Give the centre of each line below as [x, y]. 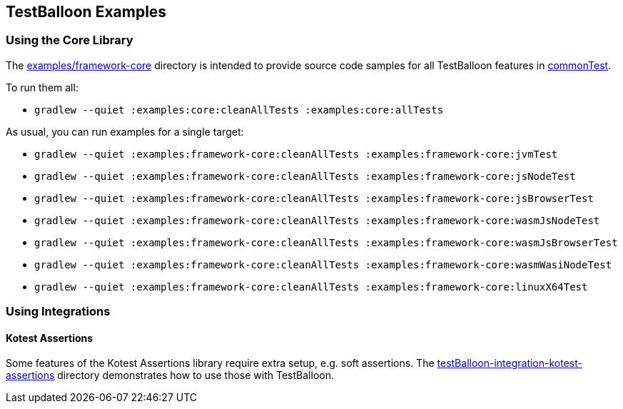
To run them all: [42, 87]
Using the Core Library [70, 40]
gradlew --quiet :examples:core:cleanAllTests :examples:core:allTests [239, 110]
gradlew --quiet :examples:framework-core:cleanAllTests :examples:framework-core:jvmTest [296, 154]
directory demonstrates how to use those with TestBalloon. [196, 375]
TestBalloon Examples [86, 12]
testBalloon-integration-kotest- [510, 363]
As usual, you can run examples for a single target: [125, 131]
